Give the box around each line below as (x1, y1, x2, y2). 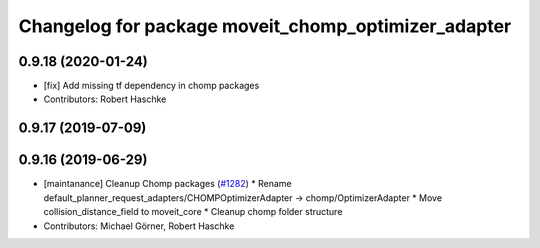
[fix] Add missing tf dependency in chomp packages (43, 80, 260, 92)
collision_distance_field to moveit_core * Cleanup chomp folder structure (43, 206, 343, 218)
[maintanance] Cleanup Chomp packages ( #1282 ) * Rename (43, 178, 292, 190)
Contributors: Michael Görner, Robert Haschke (43, 220, 235, 232)
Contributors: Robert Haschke (43, 93, 167, 105)
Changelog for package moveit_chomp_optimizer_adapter (18, 15, 512, 37)
